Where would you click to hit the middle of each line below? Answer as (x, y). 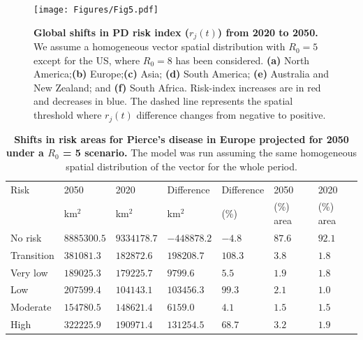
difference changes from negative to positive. (231, 115)
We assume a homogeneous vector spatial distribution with (160, 46)
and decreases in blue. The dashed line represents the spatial (163, 101)
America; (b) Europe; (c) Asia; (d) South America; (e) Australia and (181, 74)
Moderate (31, 307)
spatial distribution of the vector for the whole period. (181, 166)
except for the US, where (87, 60)
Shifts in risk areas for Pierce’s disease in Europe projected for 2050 (181, 139)
